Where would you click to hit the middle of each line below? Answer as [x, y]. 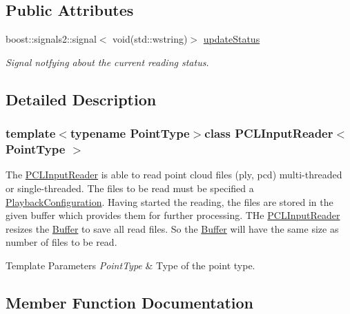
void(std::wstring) [150, 39]
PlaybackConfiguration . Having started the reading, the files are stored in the [169, 201]
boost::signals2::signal [51, 39]
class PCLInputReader [269, 133]
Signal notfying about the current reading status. [107, 62]
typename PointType [130, 133]
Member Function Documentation [130, 302]
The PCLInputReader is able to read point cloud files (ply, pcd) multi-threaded [174, 175]
